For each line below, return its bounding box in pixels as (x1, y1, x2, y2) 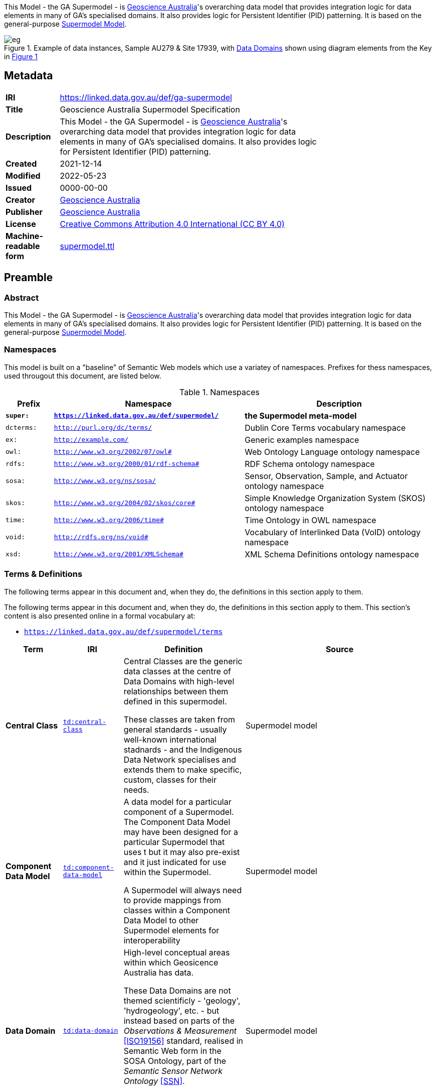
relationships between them (123, 686, 229, 696)
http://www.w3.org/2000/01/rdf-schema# (54, 460, 199, 468)
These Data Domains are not (123, 985, 231, 996)
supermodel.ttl (60, 240, 115, 251)
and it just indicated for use (123, 857, 227, 867)
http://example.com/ (54, 436, 129, 444)
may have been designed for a (123, 826, 238, 837)
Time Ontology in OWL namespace (245, 515, 376, 525)
